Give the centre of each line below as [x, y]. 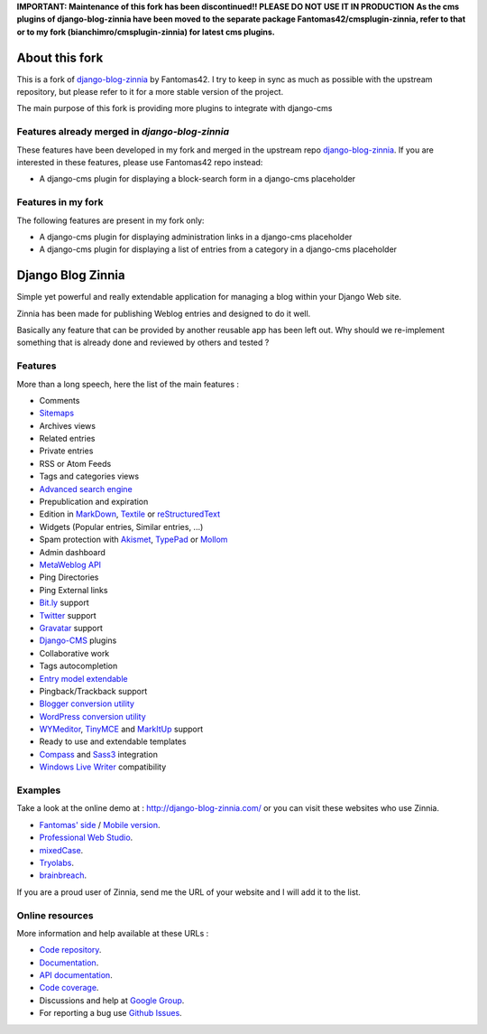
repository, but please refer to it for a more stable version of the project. [150, 92]
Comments [60, 400]
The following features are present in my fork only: [110, 220]
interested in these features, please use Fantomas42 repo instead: [140, 162]
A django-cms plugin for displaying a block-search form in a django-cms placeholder [198, 179]
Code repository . [70, 950]
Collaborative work [74, 653]
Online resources [55, 915]
